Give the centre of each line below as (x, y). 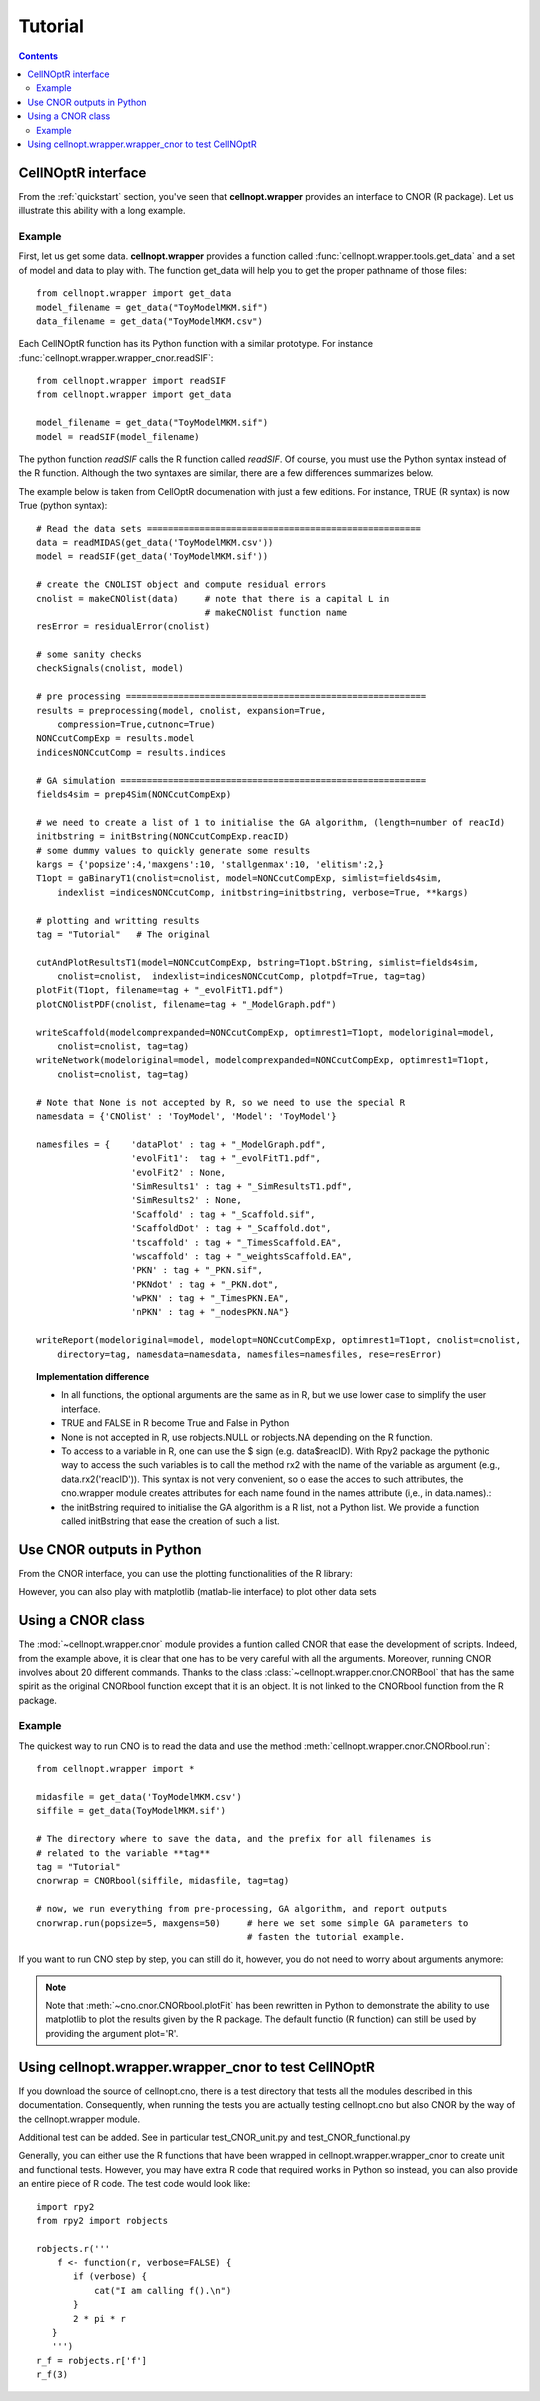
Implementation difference (93, 1377)
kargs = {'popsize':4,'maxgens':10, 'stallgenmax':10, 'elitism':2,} (210, 864)
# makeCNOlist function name (276, 612)
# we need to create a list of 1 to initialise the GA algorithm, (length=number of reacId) (271, 822)
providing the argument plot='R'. (112, 2033)
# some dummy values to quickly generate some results (173, 850)
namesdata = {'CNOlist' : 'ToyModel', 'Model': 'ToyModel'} (186, 1116)
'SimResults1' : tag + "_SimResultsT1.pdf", (241, 1186)
